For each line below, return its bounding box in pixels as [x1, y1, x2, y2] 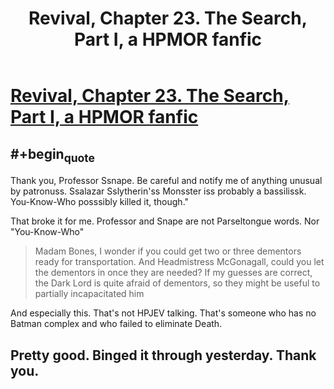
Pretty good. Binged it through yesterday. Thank [10, 347, 317, 364]
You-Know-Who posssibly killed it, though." [10, 196, 190, 208]
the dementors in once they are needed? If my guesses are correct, [34, 267, 313, 279]
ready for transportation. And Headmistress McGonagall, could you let [34, 256, 325, 268]
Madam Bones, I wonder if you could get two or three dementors [34, 245, 302, 257]
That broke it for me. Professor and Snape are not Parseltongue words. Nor [10, 215, 320, 227]
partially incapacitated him [34, 288, 145, 300]
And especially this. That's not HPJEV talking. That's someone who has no [10, 307, 317, 319]
